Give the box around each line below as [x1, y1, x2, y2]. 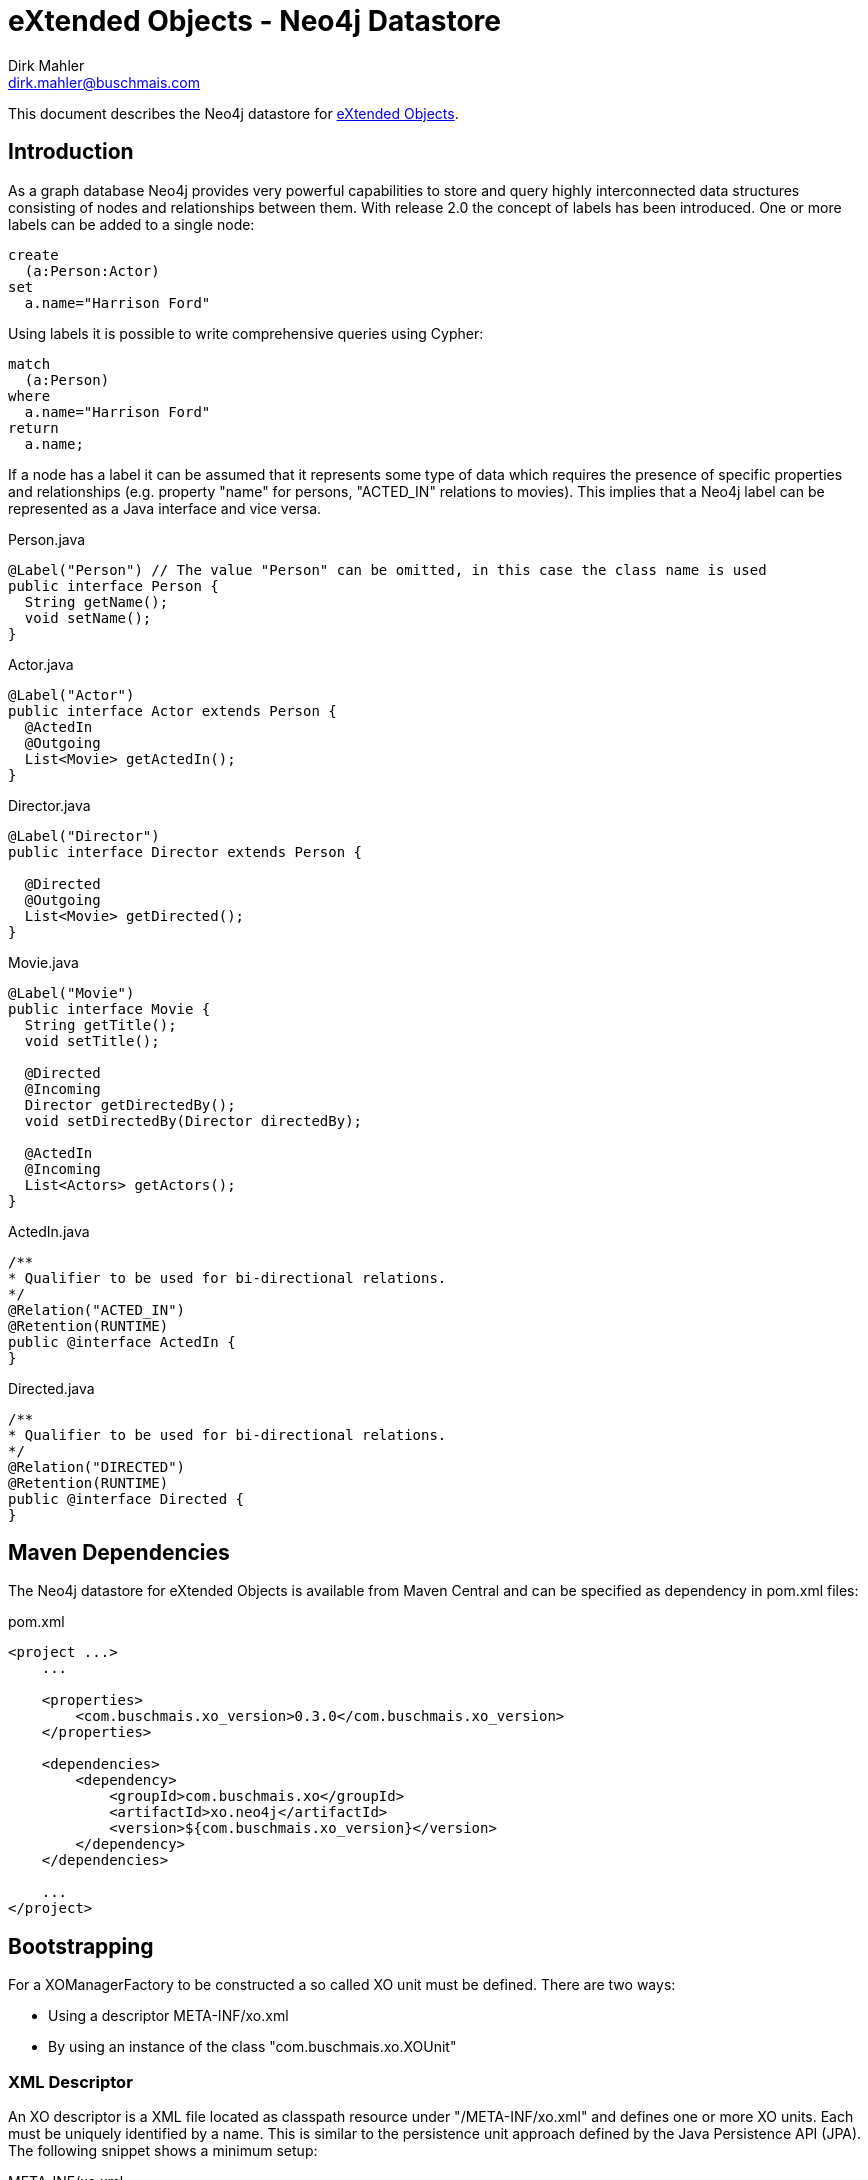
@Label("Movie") [8, 984, 135, 1001]
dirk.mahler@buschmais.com [8, 73, 201, 91]
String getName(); [24, 593, 169, 610]
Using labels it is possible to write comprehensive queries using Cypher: [8, 324, 484, 342]
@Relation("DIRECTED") [8, 1458, 186, 1475]
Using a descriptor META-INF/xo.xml [48, 2007, 289, 2025]
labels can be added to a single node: [8, 215, 255, 233]
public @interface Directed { [8, 1490, 245, 1507]
